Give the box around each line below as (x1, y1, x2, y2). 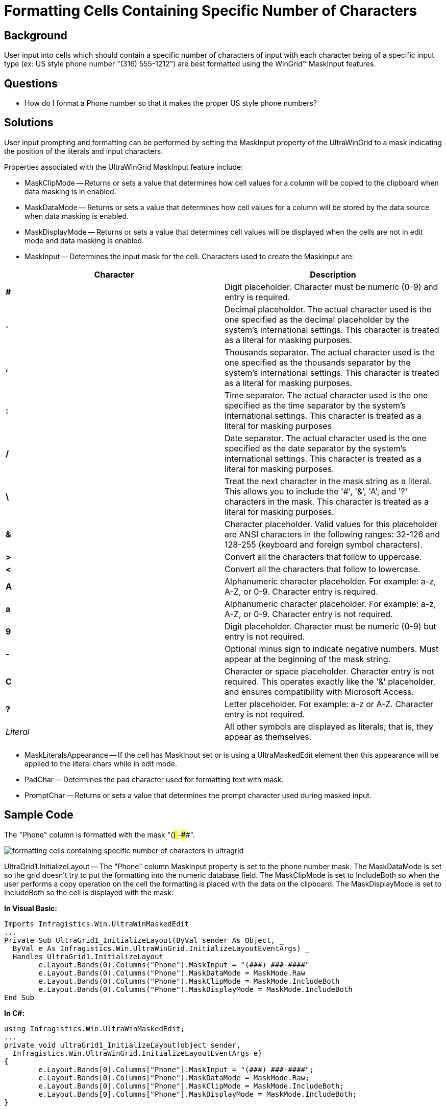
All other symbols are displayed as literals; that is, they (225, 721, 433, 732)
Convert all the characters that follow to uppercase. (225, 551, 422, 562)
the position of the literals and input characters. (4, 146, 163, 155)
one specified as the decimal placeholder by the (225, 314, 409, 325)
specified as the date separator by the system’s (225, 443, 406, 454)
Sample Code (4, 808, 73, 822)
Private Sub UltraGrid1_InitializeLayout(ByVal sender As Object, (4, 936, 276, 944)
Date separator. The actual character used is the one (225, 433, 427, 443)
